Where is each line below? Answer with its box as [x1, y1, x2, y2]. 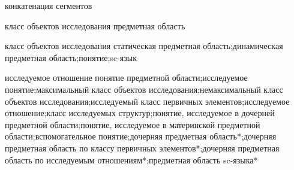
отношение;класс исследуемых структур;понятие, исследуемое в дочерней [5, 107, 275, 119]
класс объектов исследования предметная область [5, 19, 185, 32]
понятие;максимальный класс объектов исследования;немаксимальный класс [5, 83, 283, 95]
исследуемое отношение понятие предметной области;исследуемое [5, 71, 248, 84]
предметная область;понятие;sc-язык [5, 51, 137, 63]
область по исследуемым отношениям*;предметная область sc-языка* [5, 153, 258, 166]
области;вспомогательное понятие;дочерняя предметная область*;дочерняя [5, 130, 277, 142]
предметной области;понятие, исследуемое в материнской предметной [5, 118, 260, 130]
